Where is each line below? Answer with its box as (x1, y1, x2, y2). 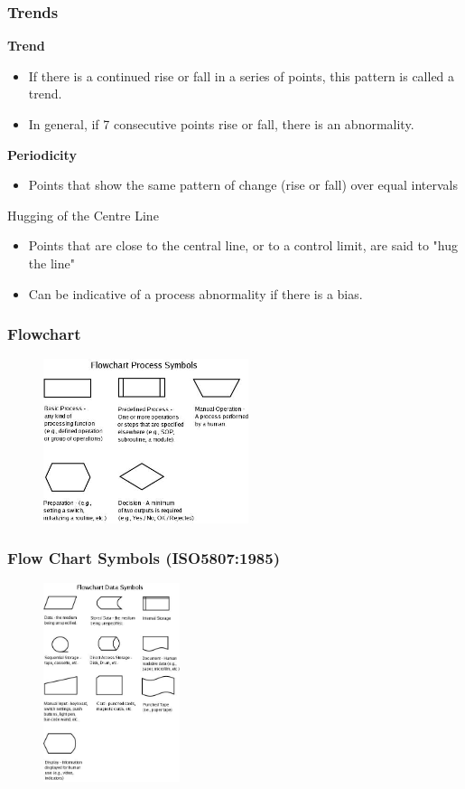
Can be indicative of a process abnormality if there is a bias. (28, 284, 363, 303)
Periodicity (7, 145, 77, 164)
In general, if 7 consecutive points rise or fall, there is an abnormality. (28, 115, 414, 133)
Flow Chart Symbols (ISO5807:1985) (7, 547, 280, 569)
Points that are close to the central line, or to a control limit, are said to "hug (28, 236, 459, 255)
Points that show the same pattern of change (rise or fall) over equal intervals (28, 175, 458, 194)
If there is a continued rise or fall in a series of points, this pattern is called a (28, 66, 455, 85)
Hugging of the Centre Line (7, 205, 159, 224)
